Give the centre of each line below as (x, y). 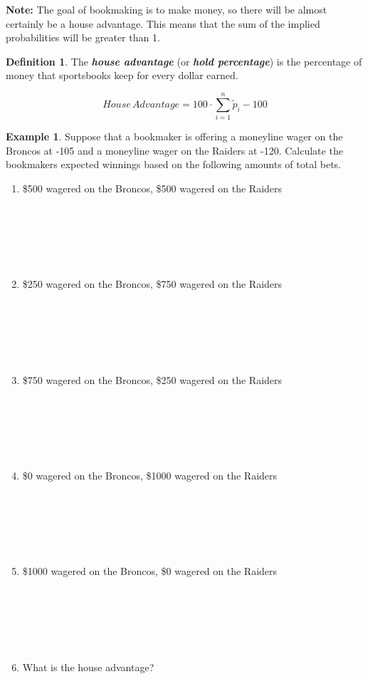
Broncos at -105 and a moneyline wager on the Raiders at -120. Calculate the (174, 150)
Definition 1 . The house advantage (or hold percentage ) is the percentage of (184, 61)
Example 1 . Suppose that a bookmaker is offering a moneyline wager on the (174, 136)
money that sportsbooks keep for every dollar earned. (122, 75)
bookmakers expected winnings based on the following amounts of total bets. (173, 164)
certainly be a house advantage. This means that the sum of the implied (163, 23)
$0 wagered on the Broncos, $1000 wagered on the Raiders (150, 475)
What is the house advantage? (88, 667)
